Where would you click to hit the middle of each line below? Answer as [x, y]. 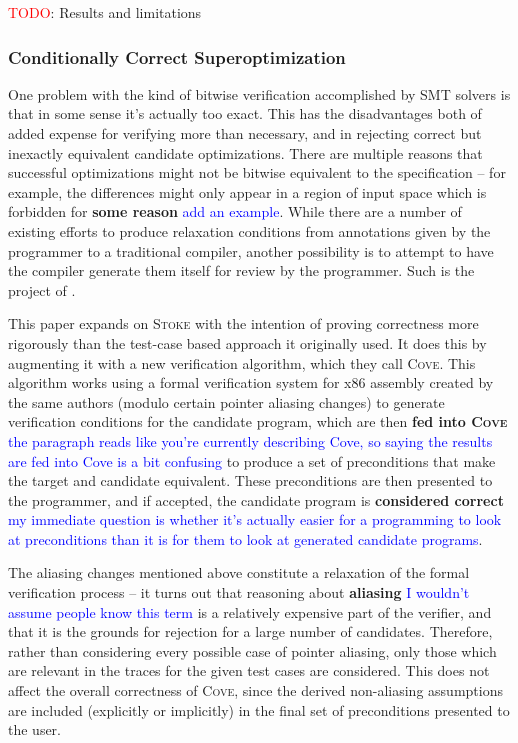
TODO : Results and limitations [105, 12]
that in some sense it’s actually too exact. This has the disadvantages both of [245, 113]
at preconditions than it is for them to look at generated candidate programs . [245, 538]
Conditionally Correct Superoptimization [177, 56]
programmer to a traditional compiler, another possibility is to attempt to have [251, 250]
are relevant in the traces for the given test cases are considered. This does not [249, 670]
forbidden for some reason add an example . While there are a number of [235, 211]
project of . [42, 289]
